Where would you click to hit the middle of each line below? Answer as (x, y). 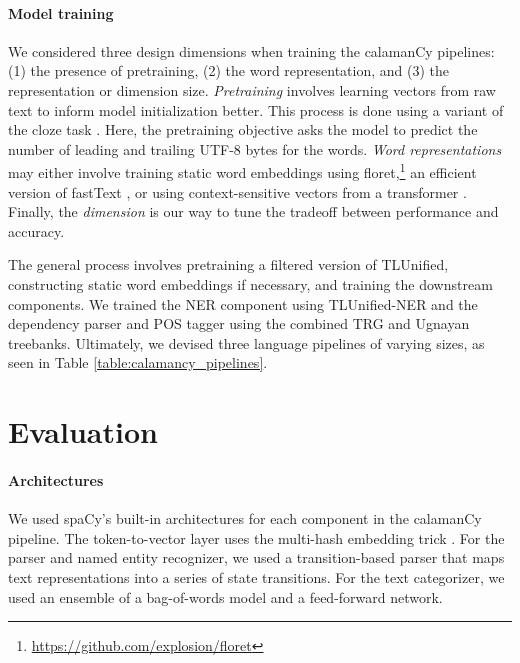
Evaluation (83, 431)
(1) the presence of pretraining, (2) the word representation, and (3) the (229, 70)
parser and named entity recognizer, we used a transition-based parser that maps (256, 557)
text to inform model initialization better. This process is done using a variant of (256, 109)
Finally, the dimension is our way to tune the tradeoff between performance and (253, 211)
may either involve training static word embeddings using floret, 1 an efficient (242, 171)
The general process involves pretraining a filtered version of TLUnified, (228, 264)
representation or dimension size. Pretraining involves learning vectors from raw (252, 89)
